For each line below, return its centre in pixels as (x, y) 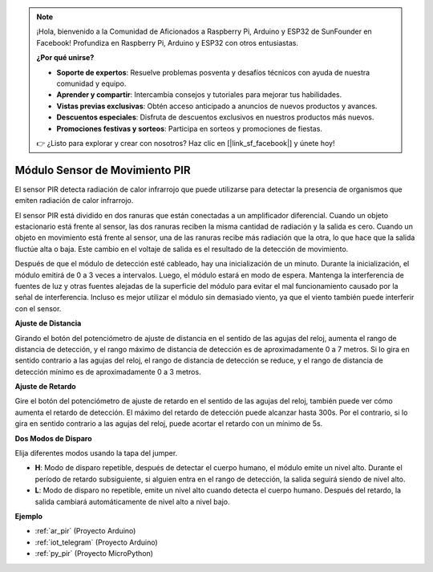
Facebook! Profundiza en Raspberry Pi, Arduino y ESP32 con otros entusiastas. (167, 43)
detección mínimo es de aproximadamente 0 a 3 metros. (108, 371)
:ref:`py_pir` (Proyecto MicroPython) (94, 554)
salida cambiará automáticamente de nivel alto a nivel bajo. (132, 501)
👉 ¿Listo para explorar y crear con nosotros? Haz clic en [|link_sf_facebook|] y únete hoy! (186, 143)
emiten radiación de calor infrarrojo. (74, 201)
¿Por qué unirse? (65, 58)
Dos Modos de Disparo (53, 438)
